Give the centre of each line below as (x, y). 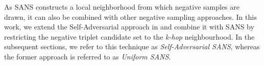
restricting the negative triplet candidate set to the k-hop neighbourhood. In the (129, 36)
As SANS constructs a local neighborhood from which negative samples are (122, 7)
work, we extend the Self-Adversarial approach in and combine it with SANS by (129, 27)
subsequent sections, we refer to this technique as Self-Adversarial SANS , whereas (132, 46)
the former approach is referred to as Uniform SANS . (88, 56)
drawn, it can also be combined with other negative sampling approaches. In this (130, 17)
